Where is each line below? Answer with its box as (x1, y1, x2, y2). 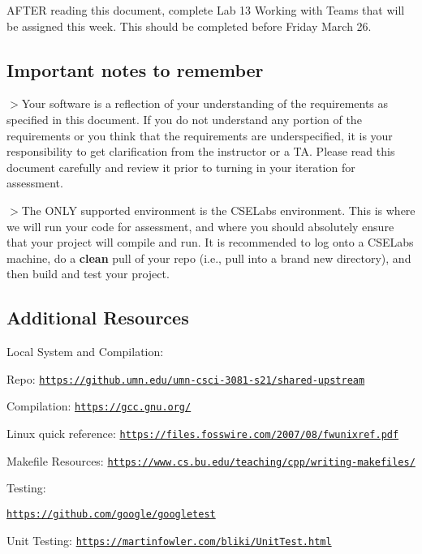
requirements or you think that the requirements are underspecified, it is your (6, 127, 393, 144)
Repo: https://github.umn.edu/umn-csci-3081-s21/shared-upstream (6, 370, 365, 387)
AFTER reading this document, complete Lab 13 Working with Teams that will (6, 2, 405, 18)
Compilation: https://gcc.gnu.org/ (6, 397, 192, 414)
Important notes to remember (6, 57, 264, 82)
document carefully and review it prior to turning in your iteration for (6, 158, 355, 175)
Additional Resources (6, 305, 189, 330)
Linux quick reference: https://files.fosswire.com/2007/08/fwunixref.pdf (6, 425, 399, 442)
